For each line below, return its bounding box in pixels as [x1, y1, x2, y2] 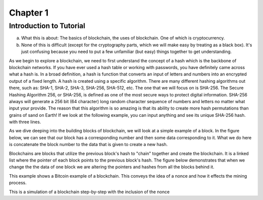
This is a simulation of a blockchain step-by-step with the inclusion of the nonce [9, 189, 170, 195]
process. [9, 180, 27, 186]
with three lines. [9, 119, 41, 125]
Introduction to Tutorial [9, 21, 85, 30]
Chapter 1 [9, 7, 49, 18]
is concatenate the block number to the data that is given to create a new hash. [9, 142, 168, 147]
